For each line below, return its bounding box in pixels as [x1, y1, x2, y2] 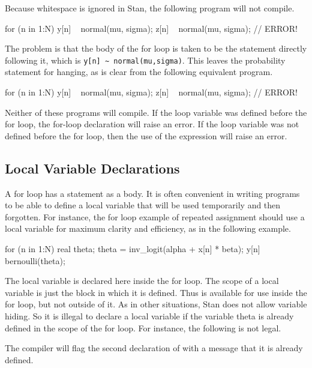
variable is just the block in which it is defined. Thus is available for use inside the [5, 286, 307, 298]
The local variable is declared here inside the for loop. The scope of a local [5, 274, 279, 287]
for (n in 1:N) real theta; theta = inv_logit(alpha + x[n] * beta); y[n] [5, 242, 260, 255]
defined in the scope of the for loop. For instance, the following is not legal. [5, 321, 281, 334]
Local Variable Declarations [5, 158, 180, 177]
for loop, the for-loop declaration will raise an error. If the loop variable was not [5, 118, 299, 130]
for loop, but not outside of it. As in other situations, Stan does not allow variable [5, 298, 307, 310]
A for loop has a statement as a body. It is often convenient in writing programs [5, 187, 300, 199]
